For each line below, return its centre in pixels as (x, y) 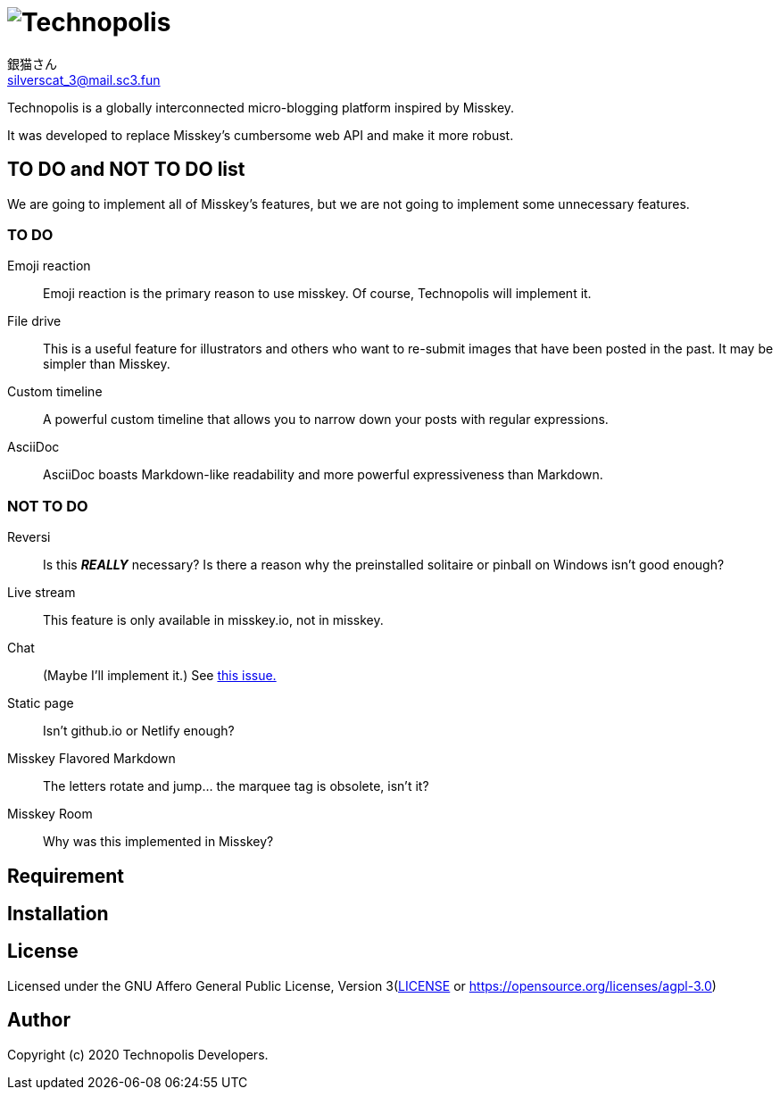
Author (39, 1020)
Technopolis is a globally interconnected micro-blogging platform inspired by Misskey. (261, 107)
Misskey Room (50, 814)
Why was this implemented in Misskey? (158, 842)
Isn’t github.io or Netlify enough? (139, 731)
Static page (41, 703)
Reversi (29, 537)
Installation (58, 913)
